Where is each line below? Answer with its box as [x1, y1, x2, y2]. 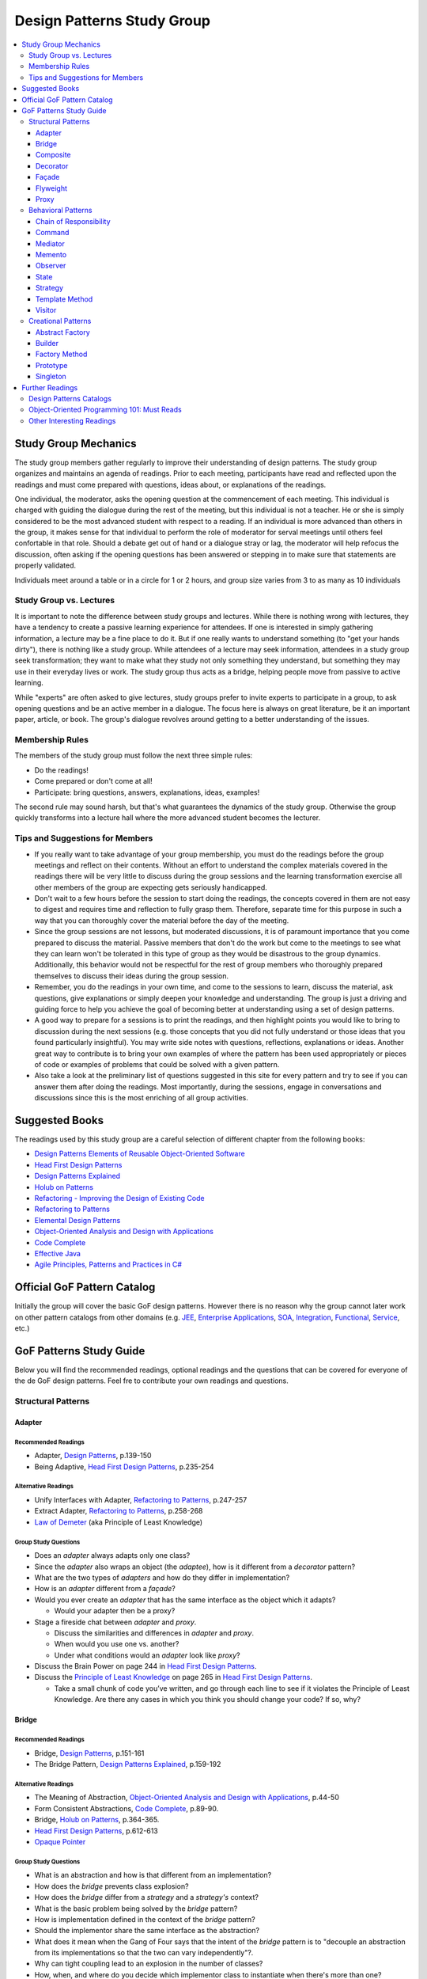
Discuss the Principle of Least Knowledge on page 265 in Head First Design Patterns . [34, 1673, 312, 1682]
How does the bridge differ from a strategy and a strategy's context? [34, 1893, 259, 1902]
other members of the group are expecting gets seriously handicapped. [34, 883, 268, 892]
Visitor [36, 305, 57, 314]
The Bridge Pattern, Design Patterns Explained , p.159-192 [34, 1760, 221, 1769]
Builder [36, 339, 59, 348]
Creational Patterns [28, 317, 92, 326]
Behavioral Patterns [28, 206, 93, 215]
